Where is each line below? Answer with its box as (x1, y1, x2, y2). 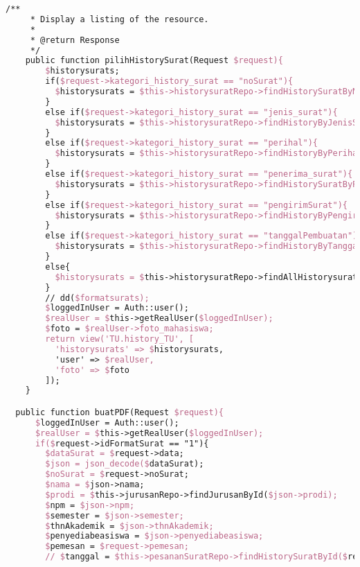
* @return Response (30, 35, 120, 45)
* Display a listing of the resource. (30, 14, 209, 24)
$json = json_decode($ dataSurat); (45, 459, 204, 469)
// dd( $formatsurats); (45, 293, 150, 303)
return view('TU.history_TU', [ (45, 334, 195, 344)
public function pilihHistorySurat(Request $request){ (25, 55, 283, 66)
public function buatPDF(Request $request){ (15, 407, 224, 417)
